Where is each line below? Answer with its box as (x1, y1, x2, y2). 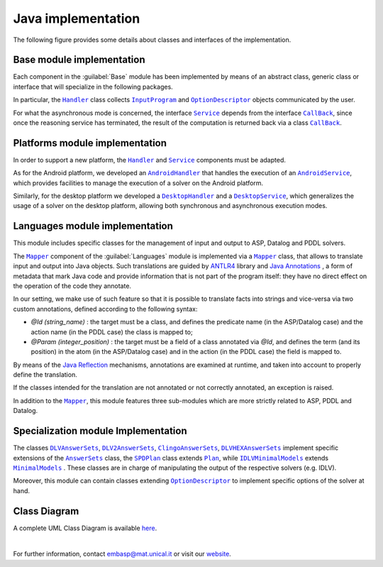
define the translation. (13, 370, 77, 379)
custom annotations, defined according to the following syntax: (13, 304, 198, 313)
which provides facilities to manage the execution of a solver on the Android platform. (13, 178, 264, 187)
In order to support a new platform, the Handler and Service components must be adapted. (13, 155, 287, 164)
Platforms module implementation (13, 137, 167, 149)
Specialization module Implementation (13, 425, 187, 437)
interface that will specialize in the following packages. (13, 82, 173, 91)
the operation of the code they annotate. (13, 281, 131, 290)
